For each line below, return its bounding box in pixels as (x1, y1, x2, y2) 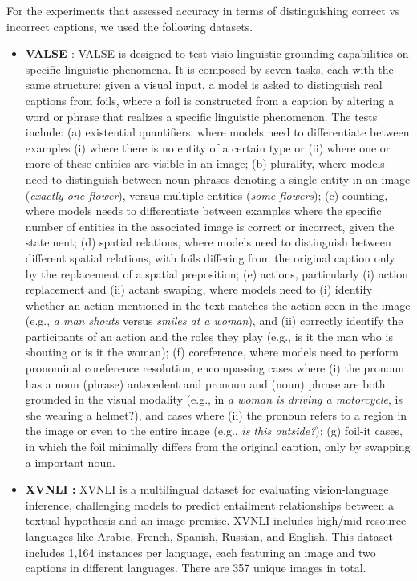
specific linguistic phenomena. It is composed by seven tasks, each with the (25, 60, 394, 77)
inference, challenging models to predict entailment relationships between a (25, 496, 395, 513)
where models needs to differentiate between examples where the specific (25, 202, 382, 219)
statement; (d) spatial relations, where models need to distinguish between (25, 234, 391, 250)
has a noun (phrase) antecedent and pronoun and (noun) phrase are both (25, 375, 386, 392)
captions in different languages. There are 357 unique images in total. (25, 559, 366, 576)
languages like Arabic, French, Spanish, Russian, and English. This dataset (25, 528, 393, 544)
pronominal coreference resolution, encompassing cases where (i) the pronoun (25, 360, 405, 376)
